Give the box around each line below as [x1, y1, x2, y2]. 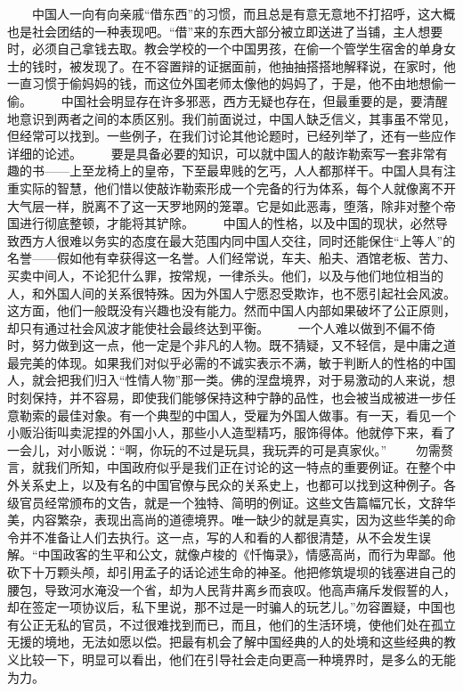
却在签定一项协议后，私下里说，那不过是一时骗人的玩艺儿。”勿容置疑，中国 [7, 598, 443, 616]
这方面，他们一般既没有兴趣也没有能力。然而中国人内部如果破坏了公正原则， [7, 301, 456, 320]
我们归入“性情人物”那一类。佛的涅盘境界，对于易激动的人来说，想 [69, 370, 456, 389]
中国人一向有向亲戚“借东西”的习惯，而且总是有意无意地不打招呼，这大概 [31, 4, 456, 22]
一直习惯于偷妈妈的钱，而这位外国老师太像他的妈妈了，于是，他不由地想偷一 [7, 74, 456, 93]
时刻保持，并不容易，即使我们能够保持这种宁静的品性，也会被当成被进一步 [7, 388, 443, 407]
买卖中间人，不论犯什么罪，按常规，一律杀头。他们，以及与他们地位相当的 [7, 265, 443, 284]
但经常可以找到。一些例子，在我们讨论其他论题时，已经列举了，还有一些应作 [7, 126, 456, 145]
